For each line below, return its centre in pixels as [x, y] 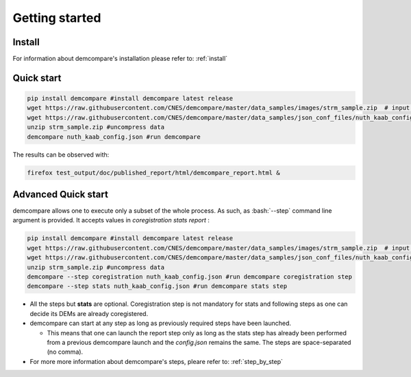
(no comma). [65, 352]
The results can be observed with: [61, 155]
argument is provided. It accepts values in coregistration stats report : [111, 220]
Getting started [57, 18]
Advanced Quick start [61, 194]
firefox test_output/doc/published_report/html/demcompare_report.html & [153, 172]
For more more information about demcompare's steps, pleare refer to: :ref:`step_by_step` [157, 361]
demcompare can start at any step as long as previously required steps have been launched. [160, 323]
